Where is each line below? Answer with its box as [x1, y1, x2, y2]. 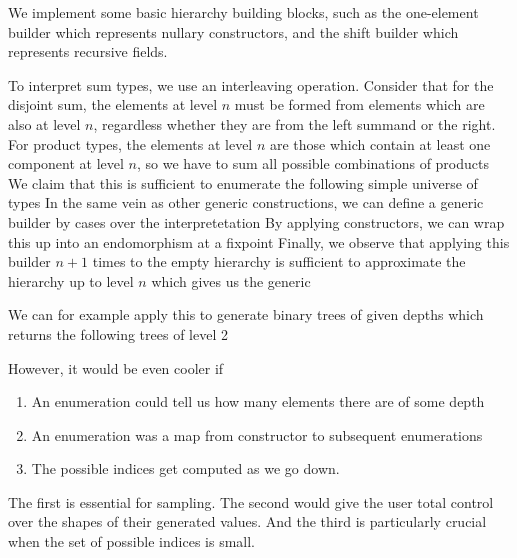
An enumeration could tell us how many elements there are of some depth [31, 391, 485, 412]
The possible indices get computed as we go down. [31, 458, 340, 479]
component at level [8, 153, 124, 174]
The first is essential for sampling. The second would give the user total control [8, 491, 494, 512]
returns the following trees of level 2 [8, 323, 228, 344]
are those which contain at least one [269, 133, 491, 154]
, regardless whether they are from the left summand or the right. [93, 113, 496, 134]
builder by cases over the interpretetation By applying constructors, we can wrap [8, 211, 505, 232]
